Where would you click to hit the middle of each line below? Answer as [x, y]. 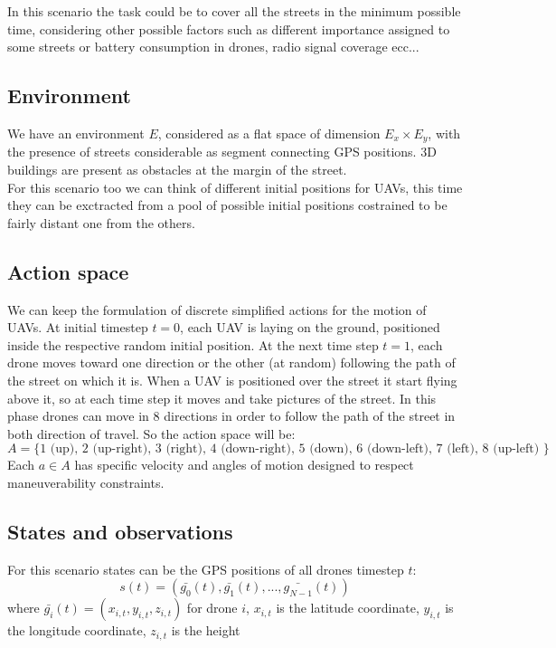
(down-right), [258, 449]
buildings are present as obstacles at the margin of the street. [177, 170]
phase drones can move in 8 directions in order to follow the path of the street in [231, 416]
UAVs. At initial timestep [78, 327]
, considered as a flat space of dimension [269, 133]
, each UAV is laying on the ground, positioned [310, 327]
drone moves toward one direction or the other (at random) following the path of [231, 362]
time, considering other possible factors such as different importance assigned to [229, 29]
